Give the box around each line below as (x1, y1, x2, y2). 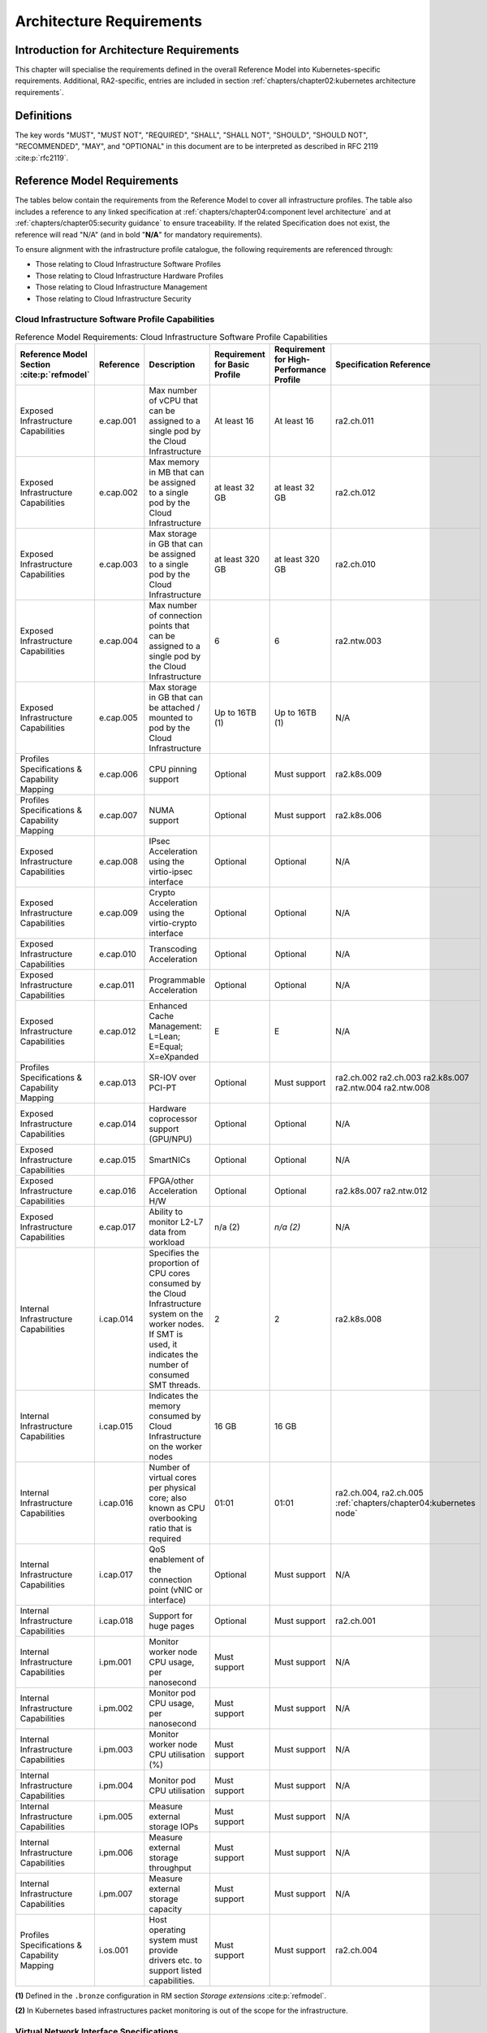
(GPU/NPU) (149, 1134, 192, 1145)
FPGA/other (149, 1175, 194, 1186)
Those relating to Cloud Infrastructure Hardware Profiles (35, 271, 224, 281)
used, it (149, 1339, 178, 1350)
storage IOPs (149, 1822, 199, 1833)
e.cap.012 (98, 1025, 136, 1037)
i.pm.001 (98, 1656, 131, 1668)
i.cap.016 (98, 1497, 134, 1508)
